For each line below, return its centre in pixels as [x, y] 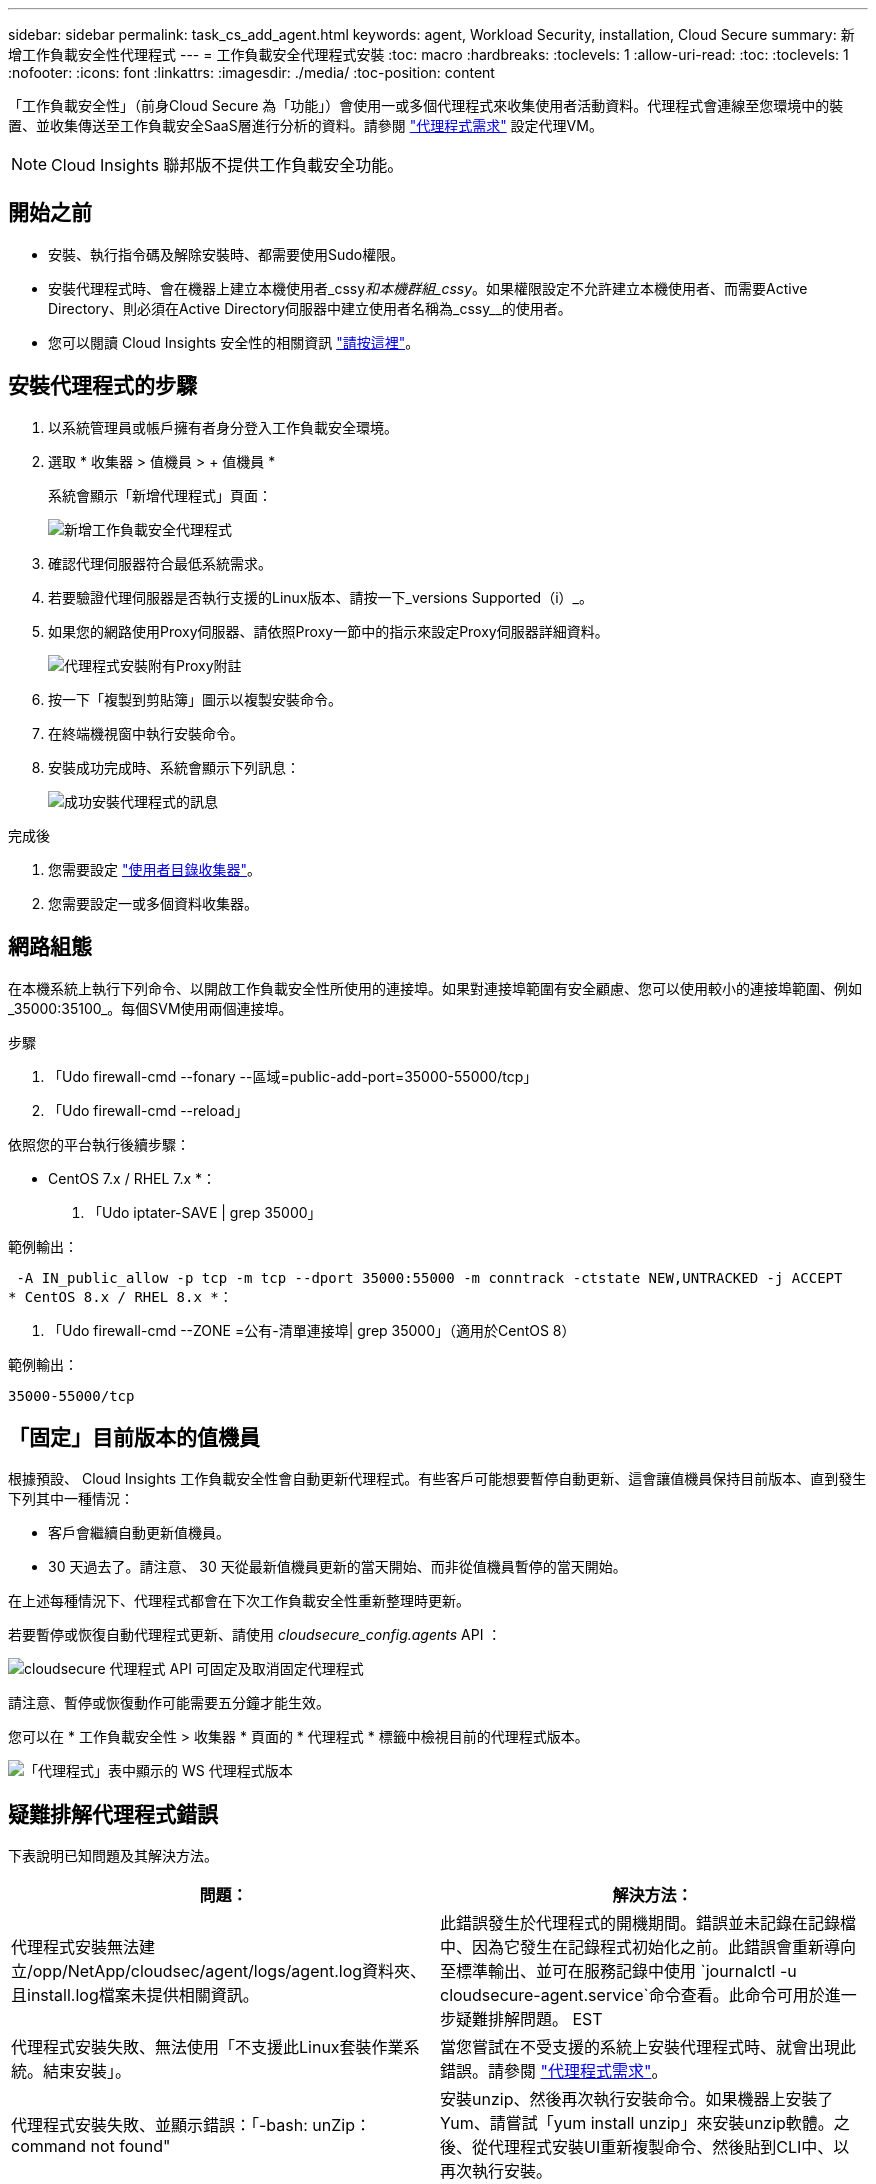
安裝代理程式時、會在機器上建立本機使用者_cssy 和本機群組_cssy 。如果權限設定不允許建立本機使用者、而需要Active [428, 288]
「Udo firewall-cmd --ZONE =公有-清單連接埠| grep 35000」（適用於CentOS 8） [312, 1330]
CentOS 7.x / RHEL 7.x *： [132, 1178]
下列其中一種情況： [71, 1499]
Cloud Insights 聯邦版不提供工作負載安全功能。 [227, 165]
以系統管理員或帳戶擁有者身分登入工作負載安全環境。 [223, 427]
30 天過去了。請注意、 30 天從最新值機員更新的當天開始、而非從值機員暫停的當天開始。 [337, 1567]
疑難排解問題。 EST [529, 2019]
